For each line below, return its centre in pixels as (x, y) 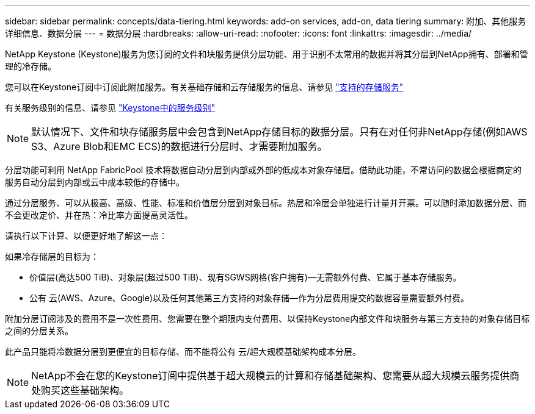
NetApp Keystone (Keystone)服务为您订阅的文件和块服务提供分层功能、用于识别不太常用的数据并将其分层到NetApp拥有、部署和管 (267, 54)
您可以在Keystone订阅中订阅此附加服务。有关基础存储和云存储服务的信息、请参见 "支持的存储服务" (204, 87)
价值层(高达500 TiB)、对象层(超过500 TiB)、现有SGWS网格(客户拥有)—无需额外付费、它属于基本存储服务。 (246, 277)
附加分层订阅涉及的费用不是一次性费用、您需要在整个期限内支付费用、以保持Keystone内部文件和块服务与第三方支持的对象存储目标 (267, 319)
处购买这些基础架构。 (80, 390)
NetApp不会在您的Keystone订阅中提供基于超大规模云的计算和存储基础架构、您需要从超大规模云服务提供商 (275, 376)
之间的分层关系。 (39, 331)
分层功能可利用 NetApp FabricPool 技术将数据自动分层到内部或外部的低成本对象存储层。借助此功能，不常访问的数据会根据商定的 (264, 170)
